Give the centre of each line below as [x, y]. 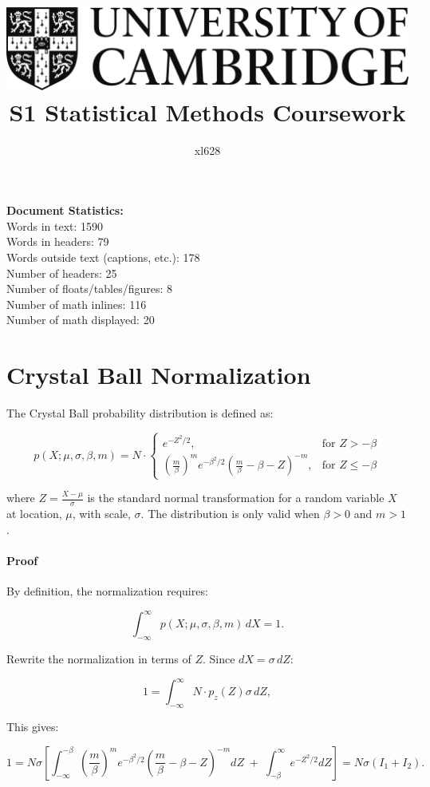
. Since [219, 659]
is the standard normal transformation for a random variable [236, 498]
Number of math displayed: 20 [81, 320]
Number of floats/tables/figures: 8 [89, 289]
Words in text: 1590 [55, 225]
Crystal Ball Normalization [159, 375]
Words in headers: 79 [58, 241]
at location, [34, 514]
